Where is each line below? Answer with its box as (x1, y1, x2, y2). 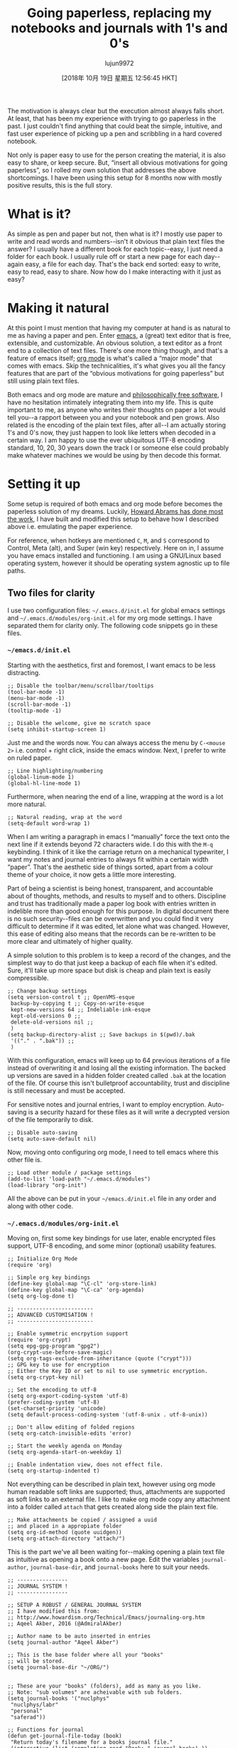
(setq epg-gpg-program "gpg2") (7, 1342, 100, 1350)
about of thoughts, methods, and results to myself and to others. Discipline (7, 891, 227, 900)
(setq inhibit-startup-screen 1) (7, 726, 107, 733)
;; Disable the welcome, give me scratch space (7, 719, 151, 726)
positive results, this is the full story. (7, 180, 113, 190)
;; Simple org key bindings (7, 1274, 91, 1281)
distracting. (7, 668, 40, 677)
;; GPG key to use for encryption (7, 1362, 110, 1369)
